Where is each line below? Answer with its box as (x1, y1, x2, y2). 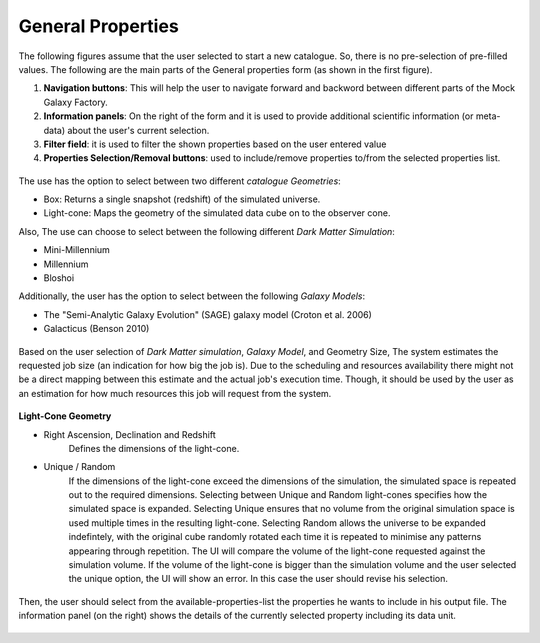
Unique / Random (43, 461, 116, 473)
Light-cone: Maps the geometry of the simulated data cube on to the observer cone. (43, 207, 391, 219)
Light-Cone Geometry (18, 410, 112, 422)
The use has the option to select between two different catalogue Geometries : (18, 175, 342, 187)
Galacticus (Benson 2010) (43, 323, 150, 335)
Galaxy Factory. (43, 96, 109, 108)
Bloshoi (43, 272, 75, 284)
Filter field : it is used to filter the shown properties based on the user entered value (43, 138, 387, 150)
